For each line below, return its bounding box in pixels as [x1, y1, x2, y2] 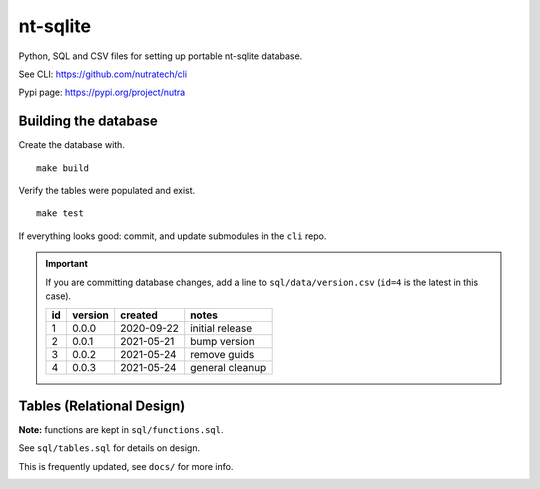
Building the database [18, 113, 159, 130]
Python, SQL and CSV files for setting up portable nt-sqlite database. [18, 50, 303, 62]
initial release [190, 321, 253, 335]
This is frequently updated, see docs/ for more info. [18, 460, 234, 472]
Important [45, 258, 89, 270]
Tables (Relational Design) [18, 397, 186, 414]
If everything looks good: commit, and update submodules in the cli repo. [18, 230, 327, 242]
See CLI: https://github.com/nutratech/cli [18, 68, 188, 80]
